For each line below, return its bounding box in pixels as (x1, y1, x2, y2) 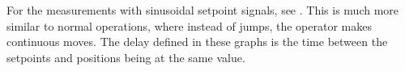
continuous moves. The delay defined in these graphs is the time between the (6, 33, 388, 50)
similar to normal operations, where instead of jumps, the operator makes (6, 17, 372, 34)
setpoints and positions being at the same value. (6, 48, 245, 65)
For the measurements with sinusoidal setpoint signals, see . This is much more (6, 2, 399, 18)
